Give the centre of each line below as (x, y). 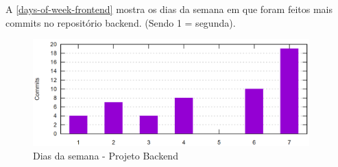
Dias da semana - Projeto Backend (106, 155)
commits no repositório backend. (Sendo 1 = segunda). (121, 22)
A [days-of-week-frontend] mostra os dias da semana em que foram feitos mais (169, 9)
